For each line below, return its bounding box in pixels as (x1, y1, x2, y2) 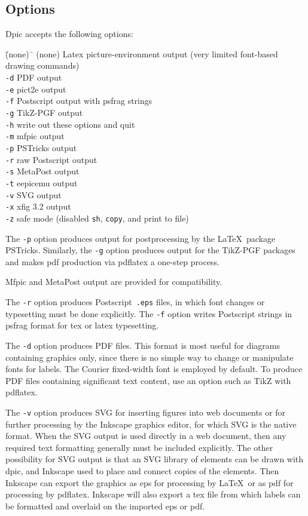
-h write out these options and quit (5, 118, 135, 130)
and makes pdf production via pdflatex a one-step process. (5, 255, 219, 268)
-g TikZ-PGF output (5, 106, 83, 118)
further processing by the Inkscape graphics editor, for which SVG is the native (5, 417, 297, 430)
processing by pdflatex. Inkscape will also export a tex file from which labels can (5, 488, 301, 500)
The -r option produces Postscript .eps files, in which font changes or (5, 296, 265, 308)
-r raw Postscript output (5, 153, 97, 165)
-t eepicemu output (5, 176, 78, 189)
